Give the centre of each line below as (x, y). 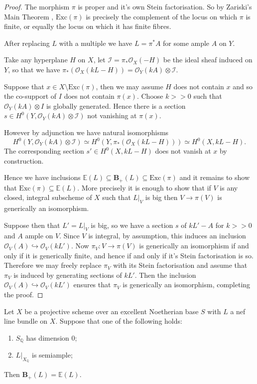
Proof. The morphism (37, 6)
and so (243, 86)
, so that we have (34, 69)
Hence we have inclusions (42, 177)
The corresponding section (44, 151)
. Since (69, 236)
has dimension (48, 337)
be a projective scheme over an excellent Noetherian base (112, 311)
